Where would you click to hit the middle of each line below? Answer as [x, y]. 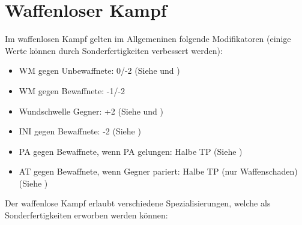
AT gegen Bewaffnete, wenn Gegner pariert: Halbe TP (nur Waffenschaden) [158, 171]
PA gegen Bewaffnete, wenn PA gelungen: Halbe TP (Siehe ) [131, 151]
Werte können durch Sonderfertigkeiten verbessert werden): [114, 50]
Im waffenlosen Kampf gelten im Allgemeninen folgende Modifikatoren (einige [148, 39]
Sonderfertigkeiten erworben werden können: [86, 215]
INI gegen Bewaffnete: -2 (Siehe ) [80, 131]
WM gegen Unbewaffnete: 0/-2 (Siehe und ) [99, 70]
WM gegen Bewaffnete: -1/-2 [72, 90]
